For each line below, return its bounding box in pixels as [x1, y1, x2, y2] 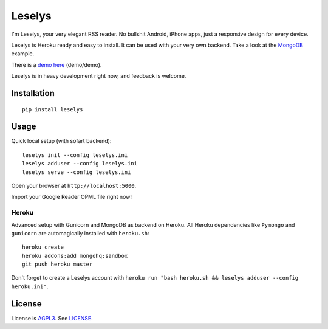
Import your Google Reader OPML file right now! [11, 193, 132, 201]
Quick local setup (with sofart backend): [11, 137, 112, 145]
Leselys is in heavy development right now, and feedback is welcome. [11, 72, 186, 80]
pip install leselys [22, 106, 83, 113]
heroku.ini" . [11, 283, 49, 290]
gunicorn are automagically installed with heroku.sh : [11, 229, 149, 237]
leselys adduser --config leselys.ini [22, 160, 138, 167]
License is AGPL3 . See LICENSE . [11, 314, 94, 322]
